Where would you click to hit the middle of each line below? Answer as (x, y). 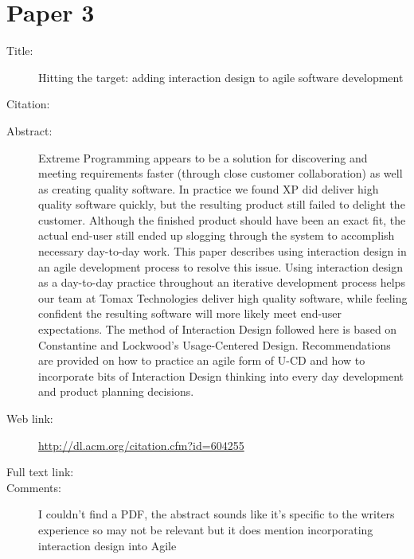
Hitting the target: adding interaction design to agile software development (221, 77)
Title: (20, 51)
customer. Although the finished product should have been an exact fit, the (222, 219)
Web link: (30, 418)
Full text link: (40, 472)
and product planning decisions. (116, 391)
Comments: (34, 487)
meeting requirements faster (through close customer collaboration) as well (221, 173)
